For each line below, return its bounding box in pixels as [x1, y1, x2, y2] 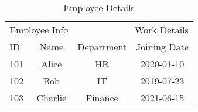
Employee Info [9, 23, 69, 36]
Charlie [36, 91, 67, 104]
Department [77, 40, 127, 53]
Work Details [134, 23, 189, 36]
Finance [86, 91, 118, 104]
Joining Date [136, 40, 189, 53]
